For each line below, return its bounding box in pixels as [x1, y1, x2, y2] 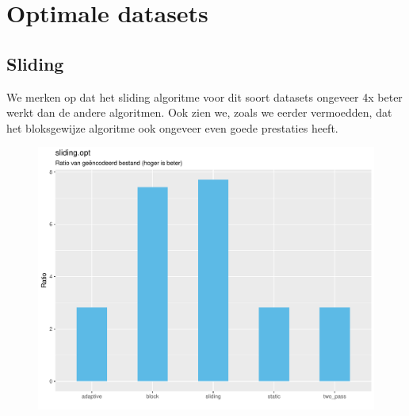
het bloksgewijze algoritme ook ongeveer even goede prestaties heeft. [6, 119, 338, 136]
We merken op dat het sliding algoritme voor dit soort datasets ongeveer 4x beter [6, 88, 403, 105]
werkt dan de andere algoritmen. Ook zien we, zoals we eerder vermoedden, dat [6, 104, 392, 121]
